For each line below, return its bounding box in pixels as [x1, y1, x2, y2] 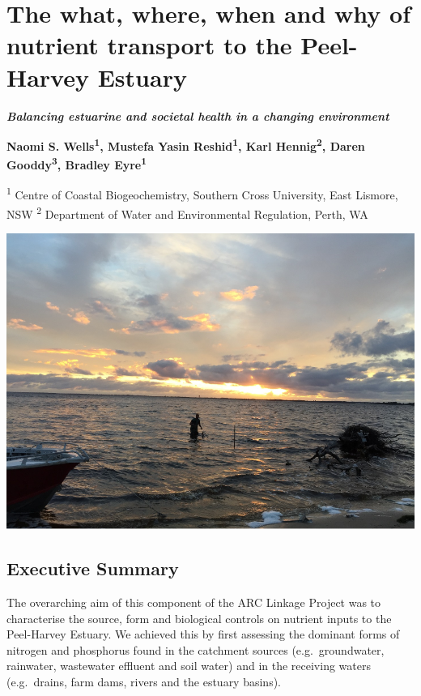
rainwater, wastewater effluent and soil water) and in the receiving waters [6, 657, 371, 674]
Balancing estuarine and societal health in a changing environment [6, 107, 389, 124]
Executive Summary [6, 556, 179, 581]
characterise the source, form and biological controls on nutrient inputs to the [6, 609, 392, 626]
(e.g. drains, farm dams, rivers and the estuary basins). [6, 673, 282, 690]
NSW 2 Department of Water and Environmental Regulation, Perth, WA [6, 203, 368, 222]
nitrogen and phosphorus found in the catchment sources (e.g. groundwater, [6, 641, 385, 658]
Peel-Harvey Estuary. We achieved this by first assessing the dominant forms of [6, 626, 400, 643]
